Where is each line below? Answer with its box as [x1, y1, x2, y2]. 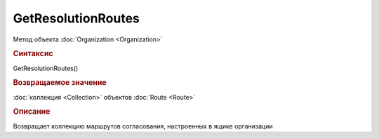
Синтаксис [13, 49, 53, 59]
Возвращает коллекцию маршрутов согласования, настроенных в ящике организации [13, 121, 273, 130]
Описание [13, 107, 51, 117]
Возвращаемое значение [13, 78, 107, 88]
